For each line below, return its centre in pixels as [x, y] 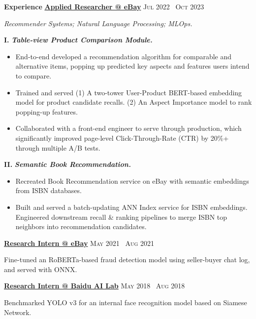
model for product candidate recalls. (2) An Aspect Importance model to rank [134, 102]
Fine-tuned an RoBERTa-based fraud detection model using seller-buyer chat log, [127, 259]
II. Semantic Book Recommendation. [67, 164]
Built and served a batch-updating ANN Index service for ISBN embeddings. [131, 207]
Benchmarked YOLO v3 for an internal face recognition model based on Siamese [126, 302]
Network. [18, 312]
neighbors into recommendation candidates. [81, 226]
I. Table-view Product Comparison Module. [78, 40]
